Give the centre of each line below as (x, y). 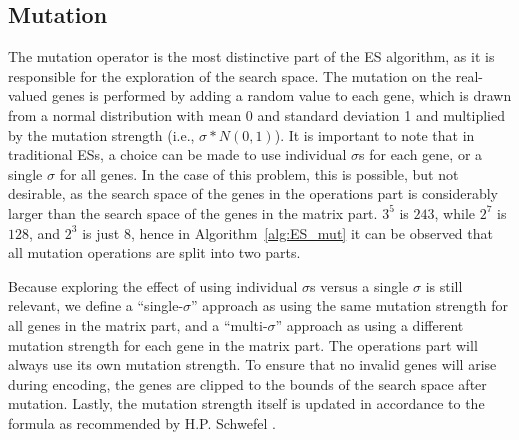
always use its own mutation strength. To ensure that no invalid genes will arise (252, 364)
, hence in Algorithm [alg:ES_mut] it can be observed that (311, 232)
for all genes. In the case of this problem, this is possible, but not (259, 173)
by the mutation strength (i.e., (101, 134)
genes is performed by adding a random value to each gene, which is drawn (281, 95)
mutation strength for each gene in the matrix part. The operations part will (243, 344)
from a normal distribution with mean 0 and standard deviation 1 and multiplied (256, 114)
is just (101, 232)
